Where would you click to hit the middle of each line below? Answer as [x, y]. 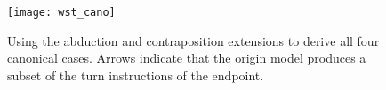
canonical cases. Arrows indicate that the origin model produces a [187, 58]
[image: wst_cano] [61, 12]
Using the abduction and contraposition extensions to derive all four [193, 40]
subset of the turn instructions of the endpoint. [136, 75]
